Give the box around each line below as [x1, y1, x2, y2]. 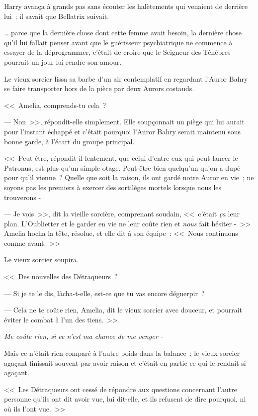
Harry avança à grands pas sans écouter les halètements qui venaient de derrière [4, 1, 248, 11]
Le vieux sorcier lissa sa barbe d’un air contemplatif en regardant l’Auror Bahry [4, 73, 248, 84]
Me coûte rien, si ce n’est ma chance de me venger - [4, 331, 163, 341]
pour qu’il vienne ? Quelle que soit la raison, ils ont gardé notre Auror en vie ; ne [4, 172, 254, 183]
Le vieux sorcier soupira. [4, 254, 79, 265]
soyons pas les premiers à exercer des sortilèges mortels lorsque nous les [4, 182, 222, 192]
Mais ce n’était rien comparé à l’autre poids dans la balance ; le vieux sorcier [4, 348, 240, 358]
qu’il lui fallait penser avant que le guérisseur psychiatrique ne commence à [4, 37, 233, 47]
